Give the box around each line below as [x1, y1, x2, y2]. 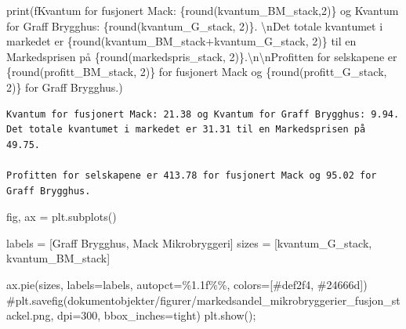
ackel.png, [6, 307, 54, 324]
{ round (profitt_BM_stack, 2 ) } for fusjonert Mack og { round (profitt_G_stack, [6, 63, 387, 80]
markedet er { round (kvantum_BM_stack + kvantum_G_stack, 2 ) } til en [6, 33, 357, 49]
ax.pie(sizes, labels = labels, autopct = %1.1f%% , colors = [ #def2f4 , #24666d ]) [6, 276, 368, 292]
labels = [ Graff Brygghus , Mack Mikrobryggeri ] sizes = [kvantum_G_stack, [6, 234, 372, 251]
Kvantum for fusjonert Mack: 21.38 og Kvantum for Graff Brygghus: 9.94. [6, 108, 400, 120]
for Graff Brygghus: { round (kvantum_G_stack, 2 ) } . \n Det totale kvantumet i [6, 17, 383, 34]
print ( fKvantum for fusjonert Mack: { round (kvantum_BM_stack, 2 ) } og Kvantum [6, 2, 399, 18]
